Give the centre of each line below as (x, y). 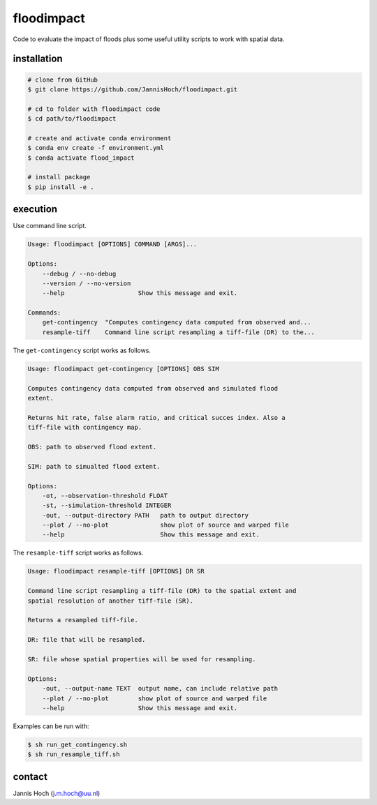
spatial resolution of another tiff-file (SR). (110, 601)
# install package (59, 177)
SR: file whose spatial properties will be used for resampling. (142, 659)
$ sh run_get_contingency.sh (77, 744)
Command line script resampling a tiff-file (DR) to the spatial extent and (162, 591)
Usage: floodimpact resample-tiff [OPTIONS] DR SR (116, 571)
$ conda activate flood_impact (81, 158)
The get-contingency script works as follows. (82, 350)
